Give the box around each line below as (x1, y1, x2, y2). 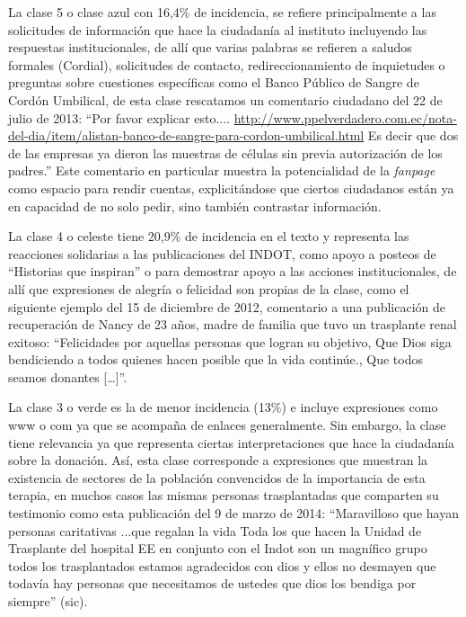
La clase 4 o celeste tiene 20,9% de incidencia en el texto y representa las (8, 227, 409, 246)
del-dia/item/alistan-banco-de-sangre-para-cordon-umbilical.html (8, 126, 365, 145)
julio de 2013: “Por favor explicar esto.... (8, 108, 230, 127)
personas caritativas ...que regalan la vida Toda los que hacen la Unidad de (8, 521, 422, 540)
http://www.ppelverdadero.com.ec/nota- (233, 108, 457, 127)
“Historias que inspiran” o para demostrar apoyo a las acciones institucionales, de (8, 262, 457, 281)
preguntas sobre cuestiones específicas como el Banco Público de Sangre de (8, 73, 419, 92)
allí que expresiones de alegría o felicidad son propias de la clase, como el (8, 279, 409, 298)
